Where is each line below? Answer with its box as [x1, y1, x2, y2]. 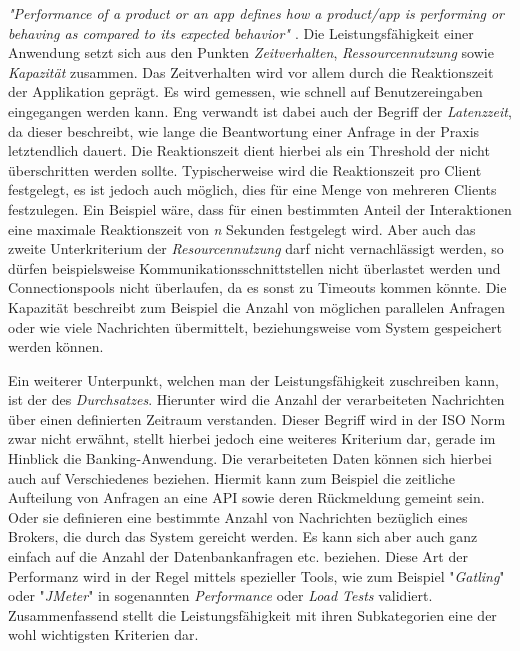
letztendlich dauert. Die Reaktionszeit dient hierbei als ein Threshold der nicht [8, 140, 490, 161]
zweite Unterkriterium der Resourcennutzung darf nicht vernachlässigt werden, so [8, 238, 504, 259]
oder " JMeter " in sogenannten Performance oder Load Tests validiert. [8, 585, 433, 606]
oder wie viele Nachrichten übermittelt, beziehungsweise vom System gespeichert [8, 316, 502, 337]
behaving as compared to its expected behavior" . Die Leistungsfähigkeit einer [8, 22, 474, 43]
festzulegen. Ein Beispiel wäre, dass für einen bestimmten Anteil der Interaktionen [8, 198, 512, 219]
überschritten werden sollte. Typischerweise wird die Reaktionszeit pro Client [8, 159, 482, 180]
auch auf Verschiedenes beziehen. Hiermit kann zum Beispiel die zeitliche [8, 467, 455, 488]
